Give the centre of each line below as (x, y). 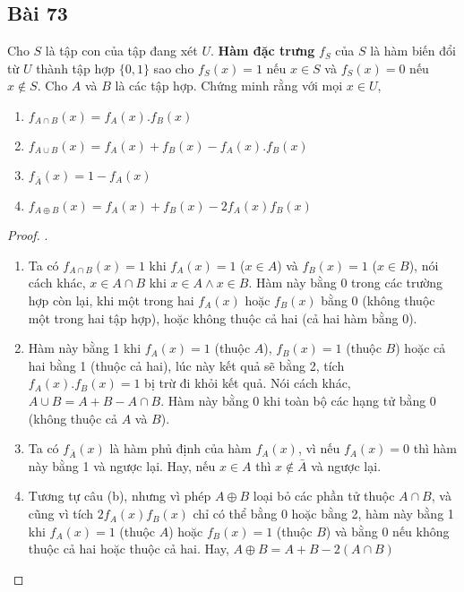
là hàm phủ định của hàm (180, 448)
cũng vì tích (61, 514)
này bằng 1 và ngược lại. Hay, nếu (122, 465)
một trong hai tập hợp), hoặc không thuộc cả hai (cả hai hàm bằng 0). (223, 317)
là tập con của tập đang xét (121, 51)
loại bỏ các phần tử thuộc (324, 496)
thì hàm (435, 448)
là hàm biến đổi (413, 51)
